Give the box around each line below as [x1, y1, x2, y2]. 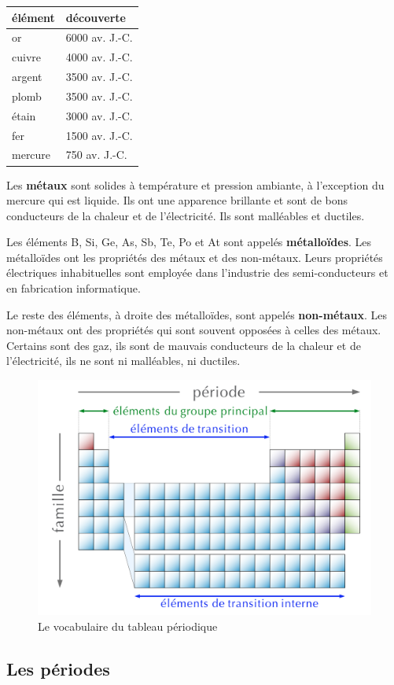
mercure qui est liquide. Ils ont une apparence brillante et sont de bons [6, 192, 348, 208]
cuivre [12, 49, 41, 65]
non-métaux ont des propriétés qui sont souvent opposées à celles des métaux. [6, 322, 381, 338]
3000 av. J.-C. [65, 107, 133, 123]
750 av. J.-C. [65, 146, 127, 163]
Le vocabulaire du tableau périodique [38, 617, 218, 634]
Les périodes [6, 656, 110, 680]
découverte [65, 9, 126, 25]
